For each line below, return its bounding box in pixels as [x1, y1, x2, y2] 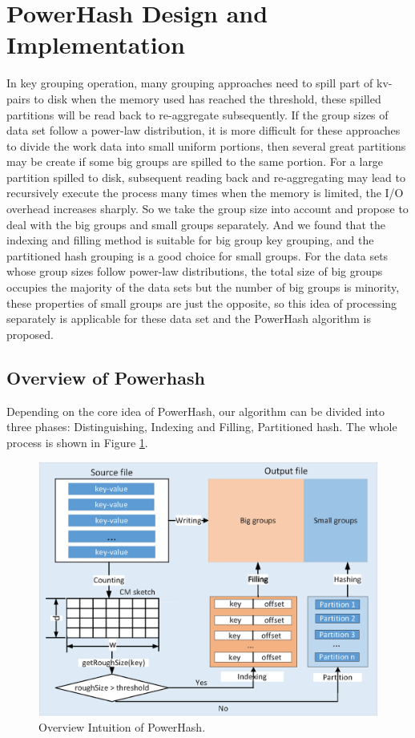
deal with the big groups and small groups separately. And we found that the [6, 216, 385, 232]
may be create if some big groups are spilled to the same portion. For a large [6, 153, 384, 170]
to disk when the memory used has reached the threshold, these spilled [34, 90, 381, 107]
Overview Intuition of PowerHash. [38, 719, 206, 736]
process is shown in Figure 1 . [6, 434, 148, 450]
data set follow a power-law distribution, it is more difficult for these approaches [6, 122, 401, 139]
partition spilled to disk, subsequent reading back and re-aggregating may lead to [6, 168, 405, 185]
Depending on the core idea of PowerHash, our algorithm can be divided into [6, 402, 385, 419]
